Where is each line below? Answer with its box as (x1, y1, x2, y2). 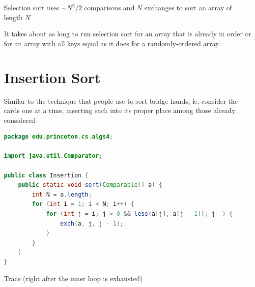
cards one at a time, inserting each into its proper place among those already (4, 105, 236, 115)
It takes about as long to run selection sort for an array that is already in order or (4, 29, 252, 39)
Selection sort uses (4, 2, 59, 12)
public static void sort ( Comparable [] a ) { (18, 181, 163, 189)
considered (4, 115, 35, 125)
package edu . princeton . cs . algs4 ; (4, 133, 113, 141)
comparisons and (84, 2, 135, 12)
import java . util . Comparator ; (4, 152, 103, 160)
